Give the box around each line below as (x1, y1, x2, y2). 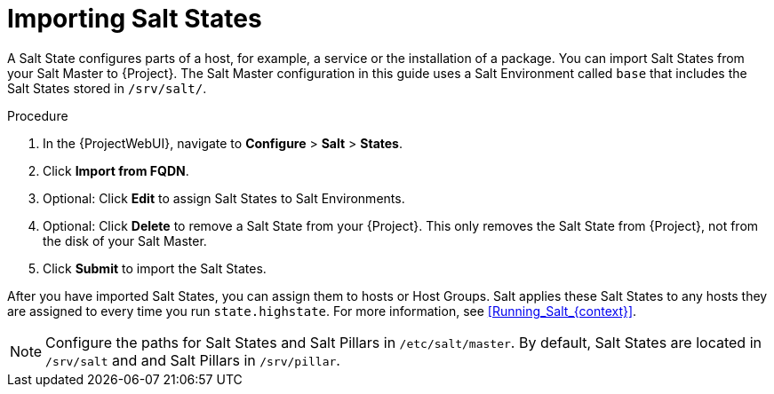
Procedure (7, 107, 68, 123)
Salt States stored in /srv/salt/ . (7, 80, 207, 96)
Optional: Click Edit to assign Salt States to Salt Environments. (43, 190, 405, 206)
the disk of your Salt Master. (43, 232, 207, 248)
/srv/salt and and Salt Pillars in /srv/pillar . (45, 351, 340, 369)
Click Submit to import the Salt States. (43, 260, 267, 276)
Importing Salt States (7, 4, 262, 34)
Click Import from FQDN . (43, 162, 189, 178)
